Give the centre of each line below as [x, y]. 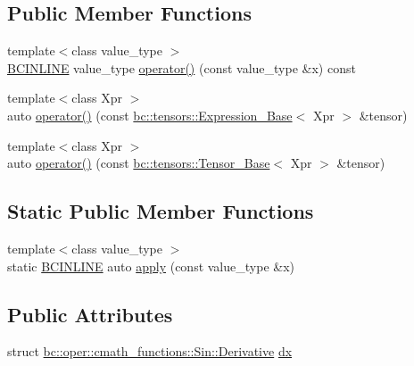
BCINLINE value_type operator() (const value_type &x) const [182, 67]
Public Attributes [90, 314]
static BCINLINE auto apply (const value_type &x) [151, 266]
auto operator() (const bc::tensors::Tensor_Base [139, 163]
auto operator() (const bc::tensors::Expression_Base [150, 115]
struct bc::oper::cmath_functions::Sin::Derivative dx [150, 351]
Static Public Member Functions [161, 211]
